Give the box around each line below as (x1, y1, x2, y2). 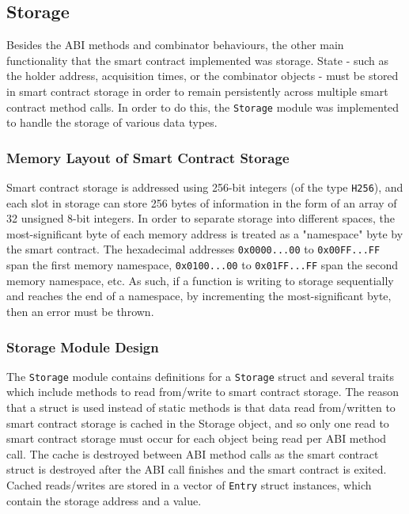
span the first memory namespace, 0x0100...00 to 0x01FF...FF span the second (6, 257, 399, 273)
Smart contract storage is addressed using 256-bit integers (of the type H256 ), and (6, 179, 403, 196)
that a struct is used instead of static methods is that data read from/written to (6, 399, 396, 416)
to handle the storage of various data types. (6, 114, 218, 131)
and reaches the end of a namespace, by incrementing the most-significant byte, (6, 287, 392, 304)
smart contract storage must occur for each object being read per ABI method (6, 430, 387, 447)
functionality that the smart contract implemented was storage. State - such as (6, 51, 389, 68)
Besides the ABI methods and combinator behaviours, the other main (6, 36, 344, 53)
